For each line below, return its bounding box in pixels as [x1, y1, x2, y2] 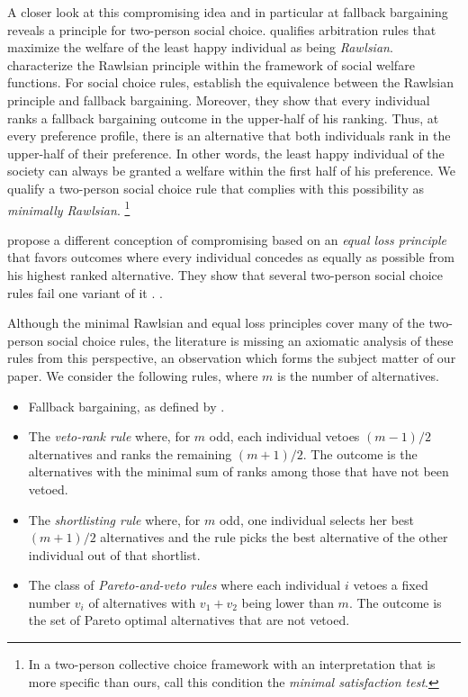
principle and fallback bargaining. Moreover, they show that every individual [7, 90, 430, 109]
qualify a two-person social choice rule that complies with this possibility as [7, 178, 424, 197]
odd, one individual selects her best [219, 510, 415, 529]
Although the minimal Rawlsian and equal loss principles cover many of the [7, 313, 425, 332]
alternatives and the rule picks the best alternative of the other [100, 528, 448, 547]
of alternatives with [88, 593, 196, 611]
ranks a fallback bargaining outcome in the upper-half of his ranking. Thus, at [7, 108, 439, 127]
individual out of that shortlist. [28, 545, 201, 564]
